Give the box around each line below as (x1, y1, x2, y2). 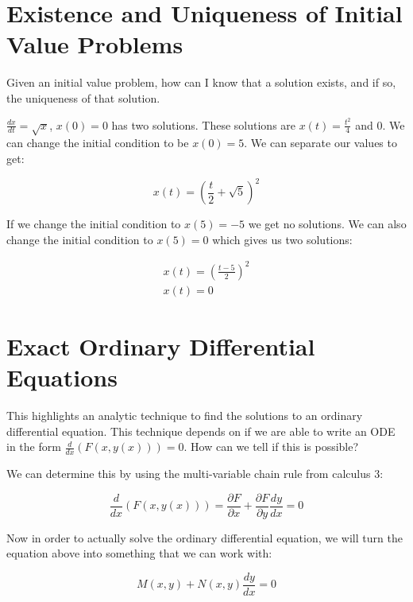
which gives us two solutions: (212, 231, 353, 247)
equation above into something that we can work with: (6, 545, 272, 561)
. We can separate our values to (244, 134, 397, 151)
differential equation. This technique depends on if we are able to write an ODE (6, 422, 396, 439)
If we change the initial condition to (6, 216, 181, 232)
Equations (6, 361, 118, 394)
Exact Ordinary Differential (6, 329, 315, 362)
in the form (6, 438, 61, 455)
